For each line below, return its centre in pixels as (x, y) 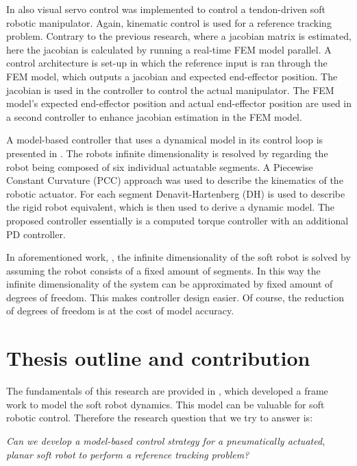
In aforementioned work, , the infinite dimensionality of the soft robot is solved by (178, 257)
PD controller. (36, 234)
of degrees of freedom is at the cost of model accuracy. (120, 311)
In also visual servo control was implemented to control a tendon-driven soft (166, 9)
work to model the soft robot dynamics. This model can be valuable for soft (165, 404)
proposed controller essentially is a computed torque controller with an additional (177, 220)
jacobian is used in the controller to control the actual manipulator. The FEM (170, 90)
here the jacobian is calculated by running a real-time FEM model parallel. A (169, 49)
